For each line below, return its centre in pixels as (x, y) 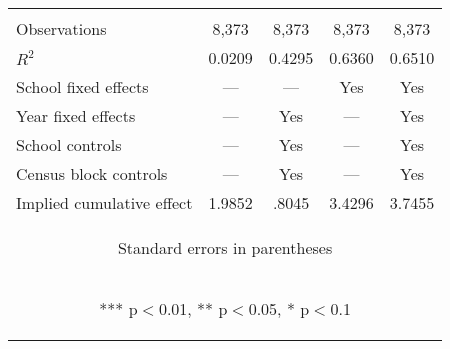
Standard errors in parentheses (225, 247)
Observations (61, 28)
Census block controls (92, 173)
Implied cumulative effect (104, 202)
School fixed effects (82, 86)
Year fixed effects (76, 115)
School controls (69, 144)
